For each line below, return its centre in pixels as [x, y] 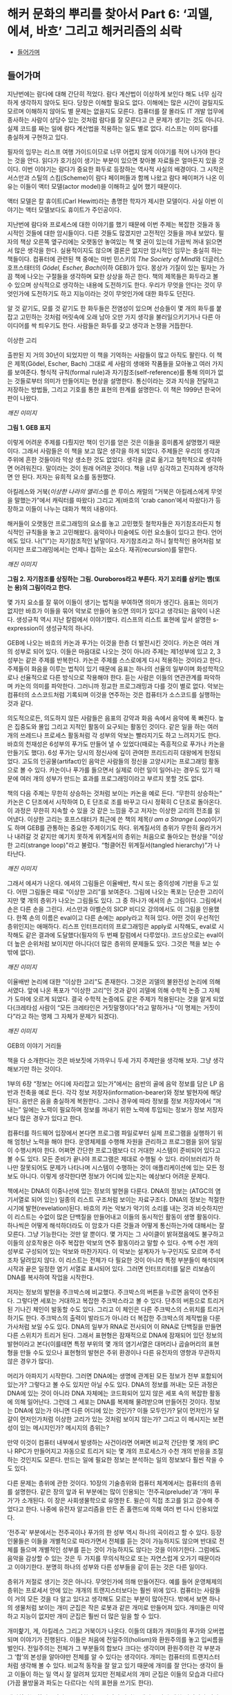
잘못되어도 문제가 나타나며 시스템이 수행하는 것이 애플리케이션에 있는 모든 [118, 1167]
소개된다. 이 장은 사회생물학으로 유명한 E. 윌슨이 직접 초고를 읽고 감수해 [117, 1500]
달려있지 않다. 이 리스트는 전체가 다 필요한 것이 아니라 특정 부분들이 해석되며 [122, 1260]
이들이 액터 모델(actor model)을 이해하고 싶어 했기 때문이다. [100, 186]
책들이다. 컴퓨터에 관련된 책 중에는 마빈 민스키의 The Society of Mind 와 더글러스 [116, 259]
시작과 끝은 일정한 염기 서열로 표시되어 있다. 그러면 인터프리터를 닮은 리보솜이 [111, 1268]
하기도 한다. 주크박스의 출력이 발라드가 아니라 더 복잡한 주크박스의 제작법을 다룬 [114, 1317]
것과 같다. [20, 703]
